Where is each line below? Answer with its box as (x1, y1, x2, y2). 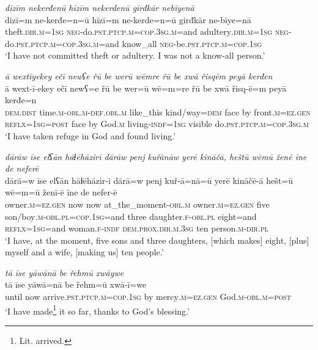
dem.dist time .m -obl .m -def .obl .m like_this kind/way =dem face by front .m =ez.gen (5, 105, 311, 118)
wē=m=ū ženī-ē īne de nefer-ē (5, 186, 117, 199)
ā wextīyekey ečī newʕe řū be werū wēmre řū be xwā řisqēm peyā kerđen (5, 69, 273, 82)
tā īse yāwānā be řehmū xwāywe (5, 266, 124, 279)
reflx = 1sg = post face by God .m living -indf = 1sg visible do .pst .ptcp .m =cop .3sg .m (5, 117, 309, 130)
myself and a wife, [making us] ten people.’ (5, 246, 164, 258)
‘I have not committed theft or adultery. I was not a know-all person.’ (5, 49, 265, 62)
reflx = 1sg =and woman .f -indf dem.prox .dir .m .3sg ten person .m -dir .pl (5, 222, 268, 235)
